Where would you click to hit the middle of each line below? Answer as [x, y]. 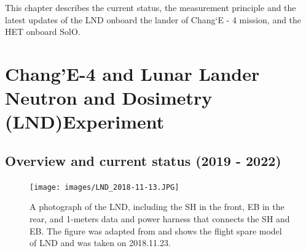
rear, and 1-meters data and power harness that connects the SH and [160, 218]
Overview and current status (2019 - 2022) [143, 160]
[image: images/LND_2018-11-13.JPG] [104, 187]
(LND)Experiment [85, 122]
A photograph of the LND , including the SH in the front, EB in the [157, 207]
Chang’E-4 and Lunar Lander [132, 73]
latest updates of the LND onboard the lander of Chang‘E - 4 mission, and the [153, 19]
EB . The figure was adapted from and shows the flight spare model [156, 230]
